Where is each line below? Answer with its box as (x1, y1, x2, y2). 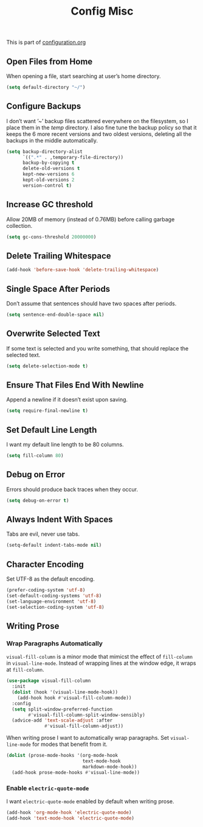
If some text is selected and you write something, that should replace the (6, 344, 189, 352)
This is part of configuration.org (6, 38, 86, 46)
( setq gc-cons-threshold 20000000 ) (6, 233, 97, 240)
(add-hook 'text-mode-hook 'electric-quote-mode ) (6, 815, 135, 821)
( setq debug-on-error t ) (6, 497, 69, 503)
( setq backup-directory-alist (6, 148, 83, 155)
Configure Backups (6, 101, 81, 112)
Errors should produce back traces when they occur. (6, 486, 139, 493)
